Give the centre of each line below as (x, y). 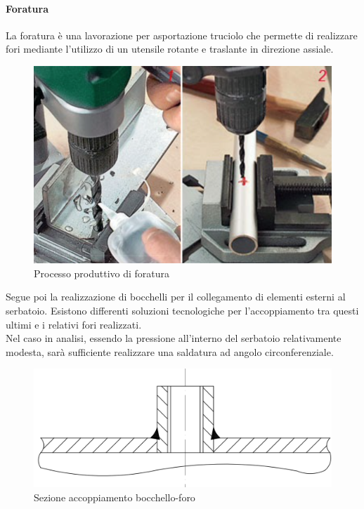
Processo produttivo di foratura (102, 273)
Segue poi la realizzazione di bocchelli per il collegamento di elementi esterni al (176, 297)
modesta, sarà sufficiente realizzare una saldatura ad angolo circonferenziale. (170, 351)
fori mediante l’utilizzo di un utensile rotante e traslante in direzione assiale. (170, 49)
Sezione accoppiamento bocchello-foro (115, 497)
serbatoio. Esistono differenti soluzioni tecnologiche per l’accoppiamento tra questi (182, 310)
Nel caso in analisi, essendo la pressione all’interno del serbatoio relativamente (174, 338)
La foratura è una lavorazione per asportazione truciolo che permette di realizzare (182, 35)
